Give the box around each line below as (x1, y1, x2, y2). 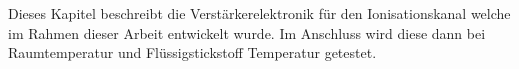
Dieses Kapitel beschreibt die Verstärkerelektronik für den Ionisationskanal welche (8, 3, 511, 23)
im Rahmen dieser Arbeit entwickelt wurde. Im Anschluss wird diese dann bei (8, 22, 486, 43)
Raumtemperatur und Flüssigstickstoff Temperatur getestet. (8, 42, 377, 63)
